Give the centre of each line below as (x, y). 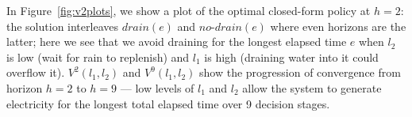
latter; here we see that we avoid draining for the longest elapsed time (177, 42)
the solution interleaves (62, 26)
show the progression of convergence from (300, 72)
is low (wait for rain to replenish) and (98, 57)
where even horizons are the (338, 26)
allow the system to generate (312, 87)
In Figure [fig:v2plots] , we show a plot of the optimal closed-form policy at (189, 10)
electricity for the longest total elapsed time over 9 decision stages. (168, 103)
